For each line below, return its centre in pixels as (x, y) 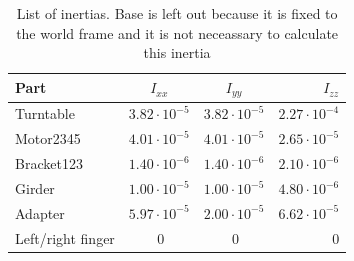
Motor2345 (48, 138)
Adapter (40, 212)
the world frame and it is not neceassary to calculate (177, 32)
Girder (35, 188)
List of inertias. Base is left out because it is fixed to (177, 13)
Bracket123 (49, 163)
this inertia (177, 52)
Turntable (45, 113)
